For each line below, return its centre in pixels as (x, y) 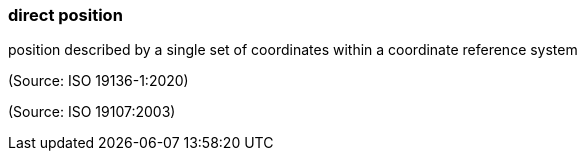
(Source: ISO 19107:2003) (92, 112)
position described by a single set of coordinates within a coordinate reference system (293, 50)
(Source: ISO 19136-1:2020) (98, 81)
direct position (65, 15)
